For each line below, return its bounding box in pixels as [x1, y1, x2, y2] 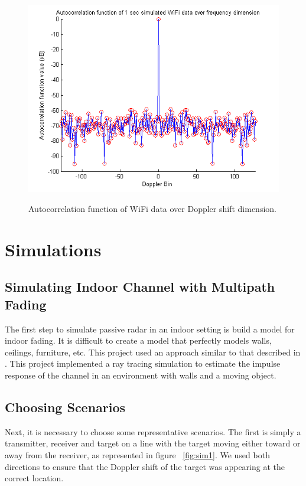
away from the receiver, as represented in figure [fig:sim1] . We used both [5, 448, 270, 461]
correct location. [5, 472, 64, 484]
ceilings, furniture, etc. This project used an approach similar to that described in [5, 345, 301, 358]
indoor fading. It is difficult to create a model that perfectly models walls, [5, 334, 272, 347]
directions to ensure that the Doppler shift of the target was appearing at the [5, 460, 285, 472]
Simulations [5, 237, 102, 261]
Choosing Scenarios [5, 397, 126, 416]
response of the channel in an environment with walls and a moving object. [5, 368, 276, 381]
